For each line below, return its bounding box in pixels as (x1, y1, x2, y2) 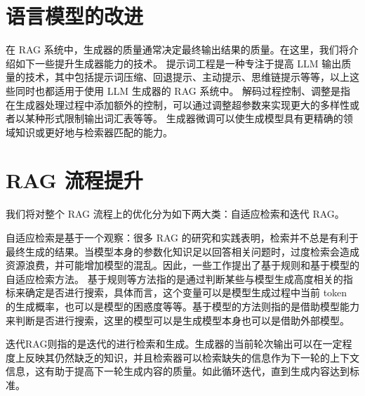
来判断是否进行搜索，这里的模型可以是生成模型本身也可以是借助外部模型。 (6, 312, 350, 327)
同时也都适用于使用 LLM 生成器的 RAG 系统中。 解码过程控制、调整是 (15, 83, 341, 98)
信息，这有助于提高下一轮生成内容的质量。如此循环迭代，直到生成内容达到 (6, 364, 350, 378)
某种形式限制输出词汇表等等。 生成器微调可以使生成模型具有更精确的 (25, 111, 343, 126)
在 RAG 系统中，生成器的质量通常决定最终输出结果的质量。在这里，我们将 (6, 42, 349, 57)
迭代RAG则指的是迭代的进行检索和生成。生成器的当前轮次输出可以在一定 (6, 336, 343, 351)
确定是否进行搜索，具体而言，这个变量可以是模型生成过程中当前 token (25, 285, 347, 300)
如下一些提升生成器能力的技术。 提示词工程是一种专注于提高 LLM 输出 (15, 55, 342, 70)
